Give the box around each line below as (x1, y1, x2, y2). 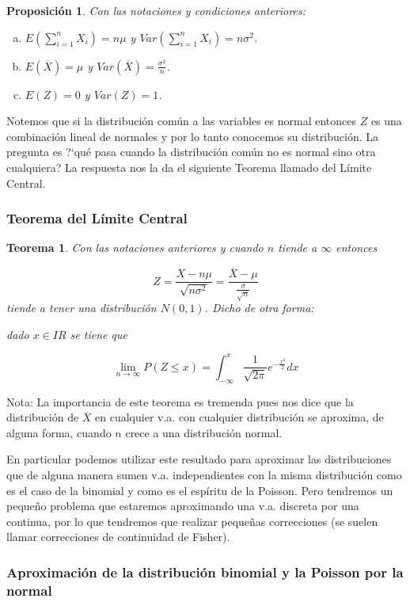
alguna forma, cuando (6, 424, 112, 440)
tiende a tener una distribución (6, 299, 157, 316)
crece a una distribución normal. (125, 424, 283, 440)
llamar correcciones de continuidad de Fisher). (6, 528, 230, 545)
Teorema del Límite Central (6, 208, 188, 228)
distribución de (6, 409, 79, 425)
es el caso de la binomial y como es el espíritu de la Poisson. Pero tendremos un (6, 482, 393, 498)
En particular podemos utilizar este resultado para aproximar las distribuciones (6, 451, 392, 467)
